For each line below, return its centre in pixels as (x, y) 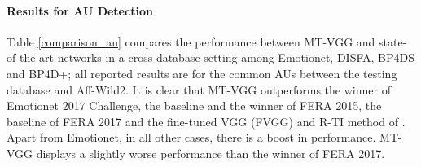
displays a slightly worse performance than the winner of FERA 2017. (210, 153)
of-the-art (30, 57)
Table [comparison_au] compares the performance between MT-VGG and (191, 41)
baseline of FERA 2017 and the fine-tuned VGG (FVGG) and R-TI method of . (206, 121)
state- (393, 41)
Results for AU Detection (80, 10)
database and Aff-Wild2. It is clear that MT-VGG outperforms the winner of (199, 89)
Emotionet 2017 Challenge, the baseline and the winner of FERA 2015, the (194, 105)
